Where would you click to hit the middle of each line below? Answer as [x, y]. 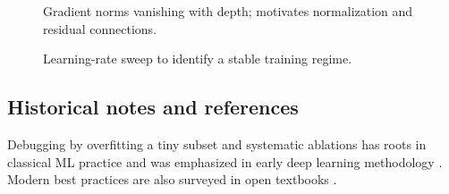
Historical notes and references [153, 107]
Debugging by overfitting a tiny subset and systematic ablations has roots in [217, 143]
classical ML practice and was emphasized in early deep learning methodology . [225, 161]
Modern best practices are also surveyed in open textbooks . [172, 179]
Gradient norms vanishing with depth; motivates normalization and [228, 11]
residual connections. [100, 28]
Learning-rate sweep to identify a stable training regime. [198, 59]
